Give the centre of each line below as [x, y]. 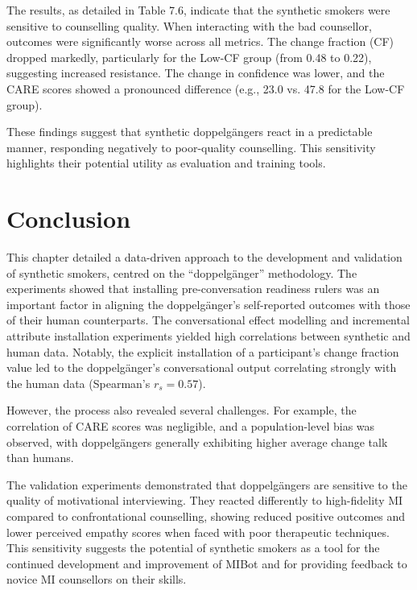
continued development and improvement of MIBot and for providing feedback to [207, 563]
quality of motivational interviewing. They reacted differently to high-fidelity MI [205, 500]
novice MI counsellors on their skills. [97, 579]
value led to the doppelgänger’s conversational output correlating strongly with [202, 367]
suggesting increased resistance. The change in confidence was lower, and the [196, 73]
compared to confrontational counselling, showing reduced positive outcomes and [206, 516]
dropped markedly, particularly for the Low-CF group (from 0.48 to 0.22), [189, 57]
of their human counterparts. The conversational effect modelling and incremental [208, 320]
